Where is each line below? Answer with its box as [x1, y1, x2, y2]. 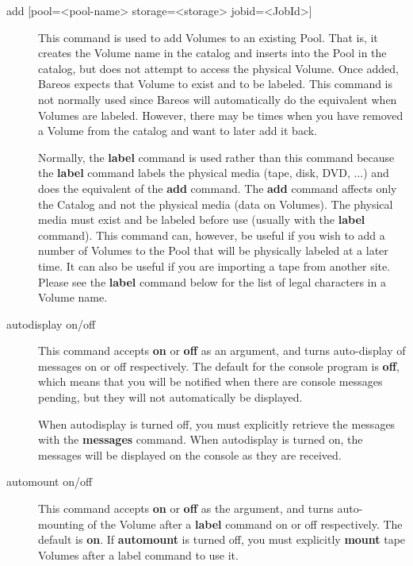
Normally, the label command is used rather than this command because [38, 148, 395, 165]
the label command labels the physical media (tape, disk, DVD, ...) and [38, 164, 389, 181]
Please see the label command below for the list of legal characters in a [38, 273, 386, 290]
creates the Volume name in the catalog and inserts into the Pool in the [38, 44, 387, 61]
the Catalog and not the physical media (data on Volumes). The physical [38, 195, 393, 212]
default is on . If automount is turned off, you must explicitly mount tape [38, 531, 406, 548]
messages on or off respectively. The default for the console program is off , [38, 357, 400, 374]
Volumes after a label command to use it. [38, 546, 239, 563]
